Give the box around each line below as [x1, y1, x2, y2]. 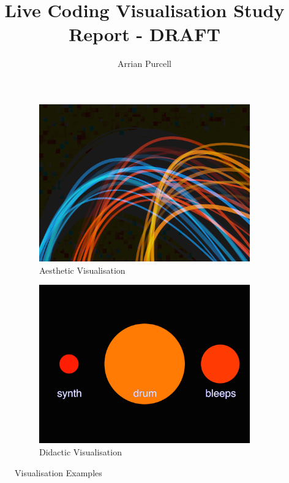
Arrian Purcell [118, 57, 171, 70]
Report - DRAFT [69, 21, 220, 47]
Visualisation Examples [15, 466, 102, 479]
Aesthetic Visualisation [39, 263, 126, 276]
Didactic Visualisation [39, 446, 122, 458]
